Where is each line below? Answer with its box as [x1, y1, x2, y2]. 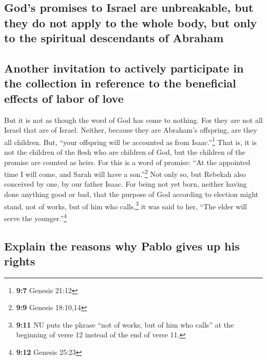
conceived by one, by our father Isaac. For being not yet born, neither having [4, 178, 247, 189]
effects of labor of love [4, 90, 124, 106]
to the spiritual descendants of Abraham [4, 30, 224, 46]
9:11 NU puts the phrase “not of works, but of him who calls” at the [16, 319, 234, 330]
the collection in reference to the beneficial [4, 75, 236, 91]
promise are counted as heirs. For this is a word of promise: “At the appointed [4, 156, 251, 167]
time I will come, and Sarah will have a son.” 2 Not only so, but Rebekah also [4, 167, 246, 179]
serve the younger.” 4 [4, 211, 67, 223]
